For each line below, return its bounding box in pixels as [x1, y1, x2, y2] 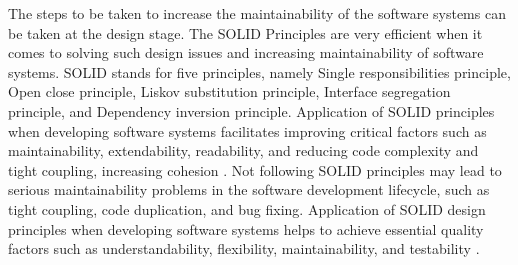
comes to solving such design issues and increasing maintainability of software [8, 42, 484, 63]
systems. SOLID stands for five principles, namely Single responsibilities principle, [8, 61, 511, 82]
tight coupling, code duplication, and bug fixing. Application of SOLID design [8, 198, 486, 219]
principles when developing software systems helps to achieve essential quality [8, 218, 484, 239]
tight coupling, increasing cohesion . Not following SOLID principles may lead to [8, 159, 502, 180]
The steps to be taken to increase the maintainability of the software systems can [8, 3, 506, 23]
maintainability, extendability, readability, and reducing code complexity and [8, 140, 479, 161]
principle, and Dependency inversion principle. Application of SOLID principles [8, 100, 495, 121]
